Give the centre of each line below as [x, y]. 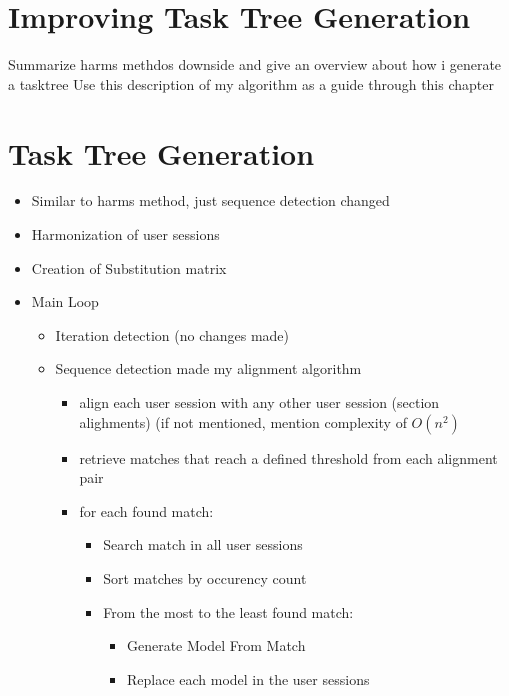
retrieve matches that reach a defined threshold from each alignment [288, 457]
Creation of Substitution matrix [129, 267]
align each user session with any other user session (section [259, 402]
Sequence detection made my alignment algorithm [208, 368]
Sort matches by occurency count [205, 577]
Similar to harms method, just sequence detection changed [210, 200]
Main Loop [65, 301]
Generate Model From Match [216, 645]
